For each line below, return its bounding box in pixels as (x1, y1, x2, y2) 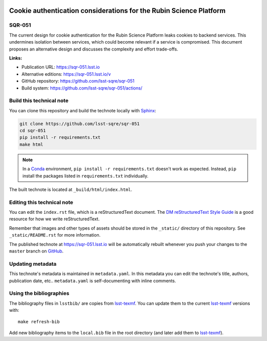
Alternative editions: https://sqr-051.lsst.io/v (21, 71, 111, 77)
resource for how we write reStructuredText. (9, 216, 100, 222)
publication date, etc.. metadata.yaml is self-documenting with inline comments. (9, 278, 177, 284)
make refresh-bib (18, 319, 60, 324)
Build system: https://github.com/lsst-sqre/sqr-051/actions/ (21, 85, 143, 91)
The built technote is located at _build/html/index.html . (9, 186, 133, 193)
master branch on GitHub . (9, 248, 64, 254)
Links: (9, 55, 22, 61)
